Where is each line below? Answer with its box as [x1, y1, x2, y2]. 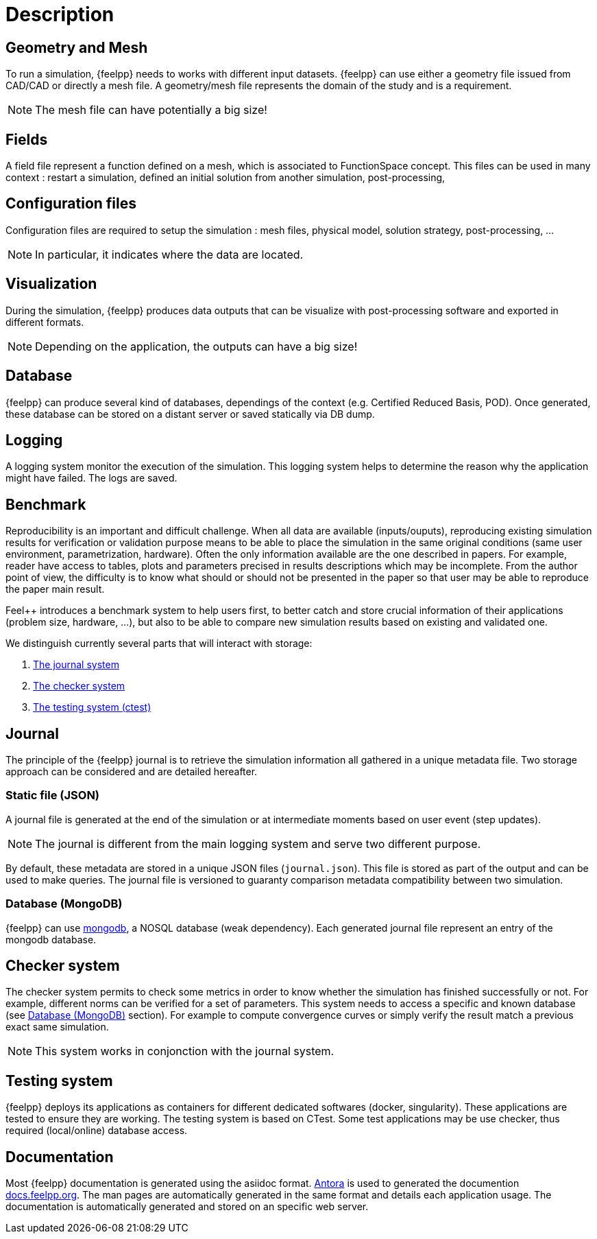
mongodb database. [5, 933, 97, 945]
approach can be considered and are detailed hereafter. [5, 766, 258, 778]
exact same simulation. [5, 1021, 109, 1033]
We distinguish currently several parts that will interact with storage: [5, 637, 313, 650]
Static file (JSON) [5, 788, 100, 803]
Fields [5, 130, 48, 148]
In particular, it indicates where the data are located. [35, 247, 304, 261]
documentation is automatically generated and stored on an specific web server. [5, 1201, 369, 1213]
